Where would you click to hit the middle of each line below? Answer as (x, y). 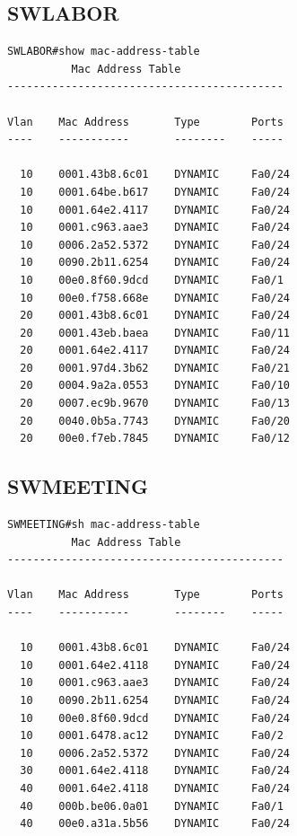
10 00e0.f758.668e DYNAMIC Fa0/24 (155, 298)
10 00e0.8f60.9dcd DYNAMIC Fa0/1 (152, 280)
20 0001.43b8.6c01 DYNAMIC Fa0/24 (155, 316)
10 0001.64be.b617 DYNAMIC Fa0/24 (155, 192)
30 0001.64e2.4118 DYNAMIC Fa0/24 (155, 771)
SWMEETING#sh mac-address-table (104, 525)
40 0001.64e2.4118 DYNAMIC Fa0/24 (155, 788)
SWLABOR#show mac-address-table (104, 52)
